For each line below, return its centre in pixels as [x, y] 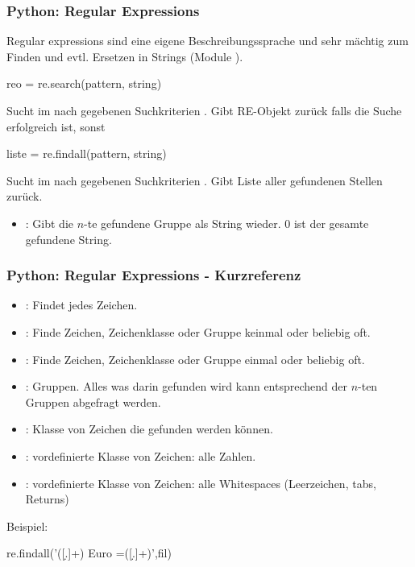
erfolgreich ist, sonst [56, 126]
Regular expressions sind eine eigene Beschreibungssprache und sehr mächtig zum [207, 41]
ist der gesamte [331, 223]
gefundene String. [68, 239]
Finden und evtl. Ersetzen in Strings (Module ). [125, 56]
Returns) [47, 499]
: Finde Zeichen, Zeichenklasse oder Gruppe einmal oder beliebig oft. [195, 359]
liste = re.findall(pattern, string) [87, 153]
